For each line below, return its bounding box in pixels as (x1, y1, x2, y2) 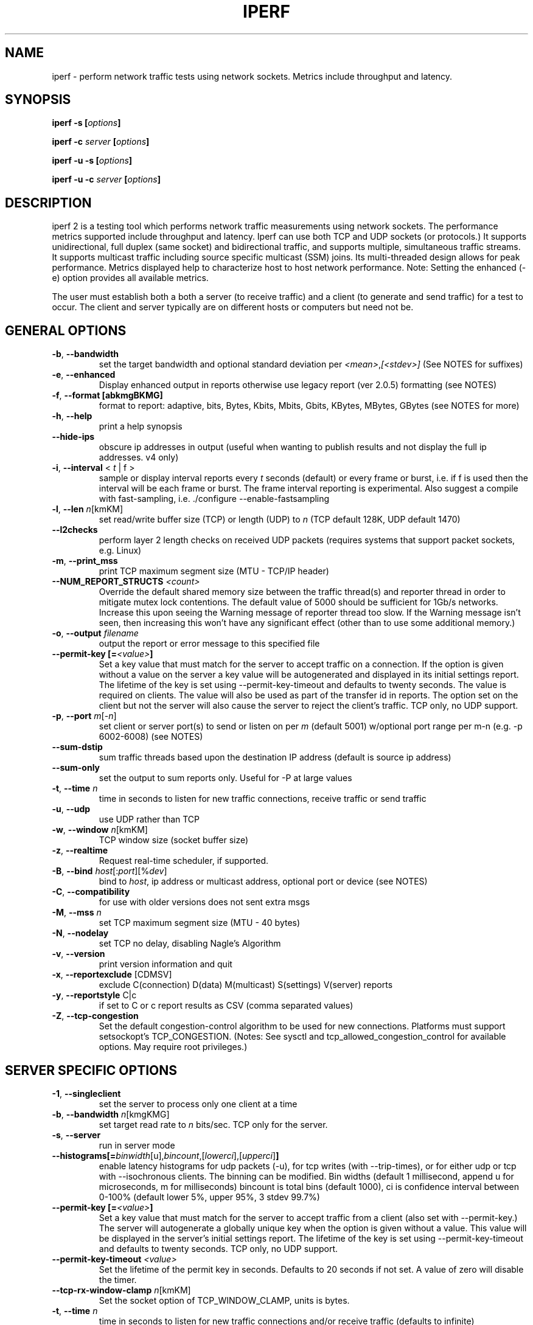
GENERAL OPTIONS (5, 322, 127, 338)
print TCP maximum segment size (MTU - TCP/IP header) (99, 566, 329, 577)
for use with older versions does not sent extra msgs (99, 897, 310, 908)
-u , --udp (52, 804, 91, 815)
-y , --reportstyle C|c (52, 990, 137, 1001)
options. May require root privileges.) (99, 1042, 248, 1052)
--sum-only (52, 762, 100, 773)
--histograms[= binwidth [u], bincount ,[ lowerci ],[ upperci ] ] (52, 1150, 279, 1161)
